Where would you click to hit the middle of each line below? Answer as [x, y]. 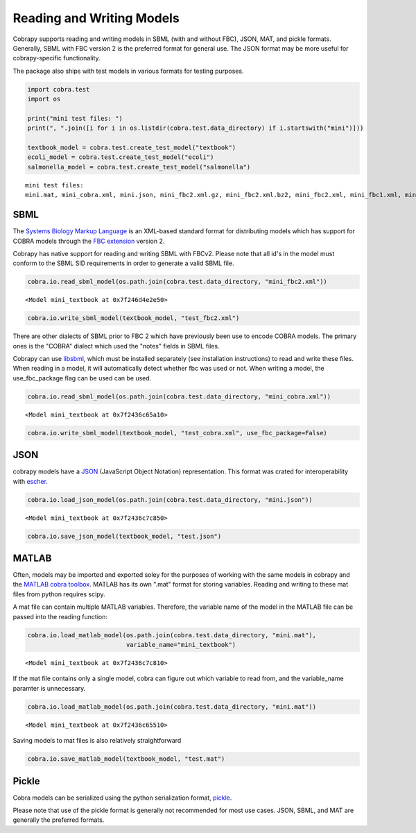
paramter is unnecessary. [49, 688]
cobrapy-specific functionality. [57, 58]
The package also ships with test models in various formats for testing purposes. [128, 71]
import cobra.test [59, 89]
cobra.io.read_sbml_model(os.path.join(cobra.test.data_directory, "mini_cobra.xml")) [179, 396]
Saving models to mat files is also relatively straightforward [97, 741]
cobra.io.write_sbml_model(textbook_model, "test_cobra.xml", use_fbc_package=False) [177, 433]
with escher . [31, 481]
